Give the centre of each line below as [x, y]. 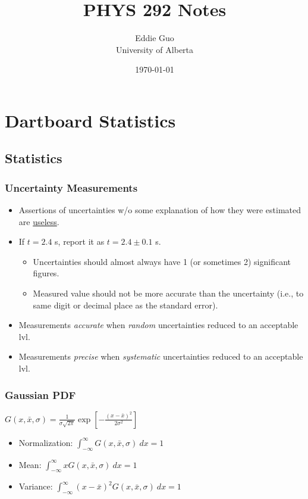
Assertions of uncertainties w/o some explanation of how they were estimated [160, 210]
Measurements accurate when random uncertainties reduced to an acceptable [158, 325]
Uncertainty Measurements [71, 187]
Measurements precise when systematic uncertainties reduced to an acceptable [161, 356]
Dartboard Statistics [90, 120]
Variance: [36, 486]
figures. [46, 273]
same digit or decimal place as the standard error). [125, 305]
